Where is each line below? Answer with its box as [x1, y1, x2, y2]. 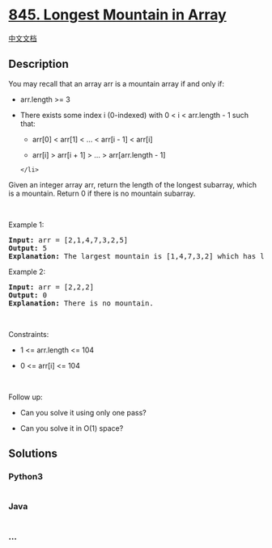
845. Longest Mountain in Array [8, 6, 227, 24]
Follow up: [8, 392, 43, 402]
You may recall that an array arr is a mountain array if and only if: [8, 78, 225, 88]
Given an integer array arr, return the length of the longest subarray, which [8, 179, 257, 189]
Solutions [8, 447, 58, 461]
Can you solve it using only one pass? [19, 407, 147, 417]
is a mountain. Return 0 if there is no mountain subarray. [8, 188, 196, 198]
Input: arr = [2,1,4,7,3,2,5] [8, 235, 129, 244]
